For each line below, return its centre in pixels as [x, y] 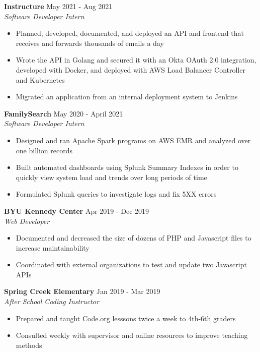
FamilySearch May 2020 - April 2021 [64, 113]
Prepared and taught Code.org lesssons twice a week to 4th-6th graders [126, 318]
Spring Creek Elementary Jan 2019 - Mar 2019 [82, 291]
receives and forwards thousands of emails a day [90, 43]
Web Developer [27, 221]
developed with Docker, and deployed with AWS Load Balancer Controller [131, 69]
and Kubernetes [40, 79]
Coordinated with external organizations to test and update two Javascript [131, 265]
